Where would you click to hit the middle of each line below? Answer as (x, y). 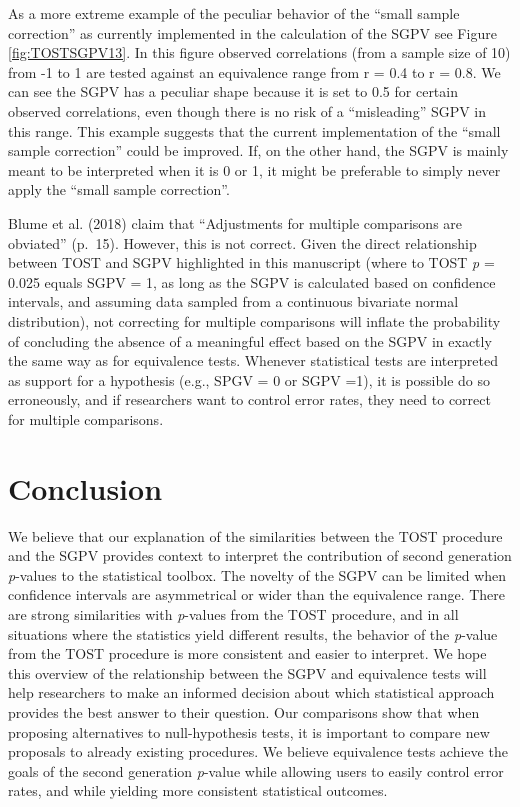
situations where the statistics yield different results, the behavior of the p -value (253, 633)
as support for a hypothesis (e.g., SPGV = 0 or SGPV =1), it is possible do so (249, 379)
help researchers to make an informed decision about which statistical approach (251, 692)
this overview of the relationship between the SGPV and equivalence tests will (247, 672)
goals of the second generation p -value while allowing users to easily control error (256, 770)
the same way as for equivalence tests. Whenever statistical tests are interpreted (253, 360)
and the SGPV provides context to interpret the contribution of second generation (260, 555)
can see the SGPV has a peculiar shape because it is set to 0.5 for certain (233, 91)
